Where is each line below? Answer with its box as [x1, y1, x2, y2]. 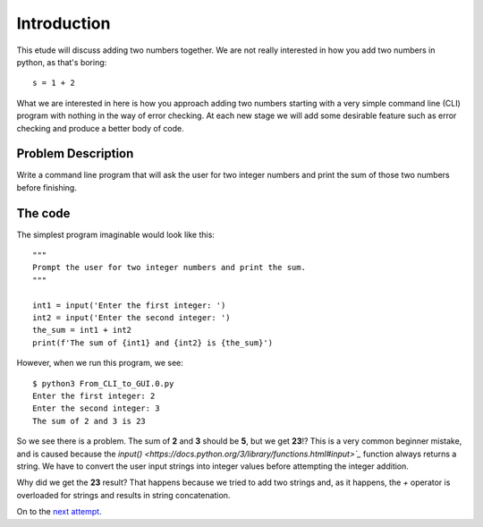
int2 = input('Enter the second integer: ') [32, 313, 232, 323]
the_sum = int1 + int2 [32, 325, 132, 336]
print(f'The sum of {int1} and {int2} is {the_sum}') [32, 337, 273, 348]
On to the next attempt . [16, 506, 102, 517]
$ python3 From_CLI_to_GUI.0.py [32, 378, 174, 388]
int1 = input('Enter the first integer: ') [32, 300, 226, 310]
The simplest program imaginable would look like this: [16, 229, 215, 240]
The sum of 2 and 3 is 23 [32, 416, 147, 426]
